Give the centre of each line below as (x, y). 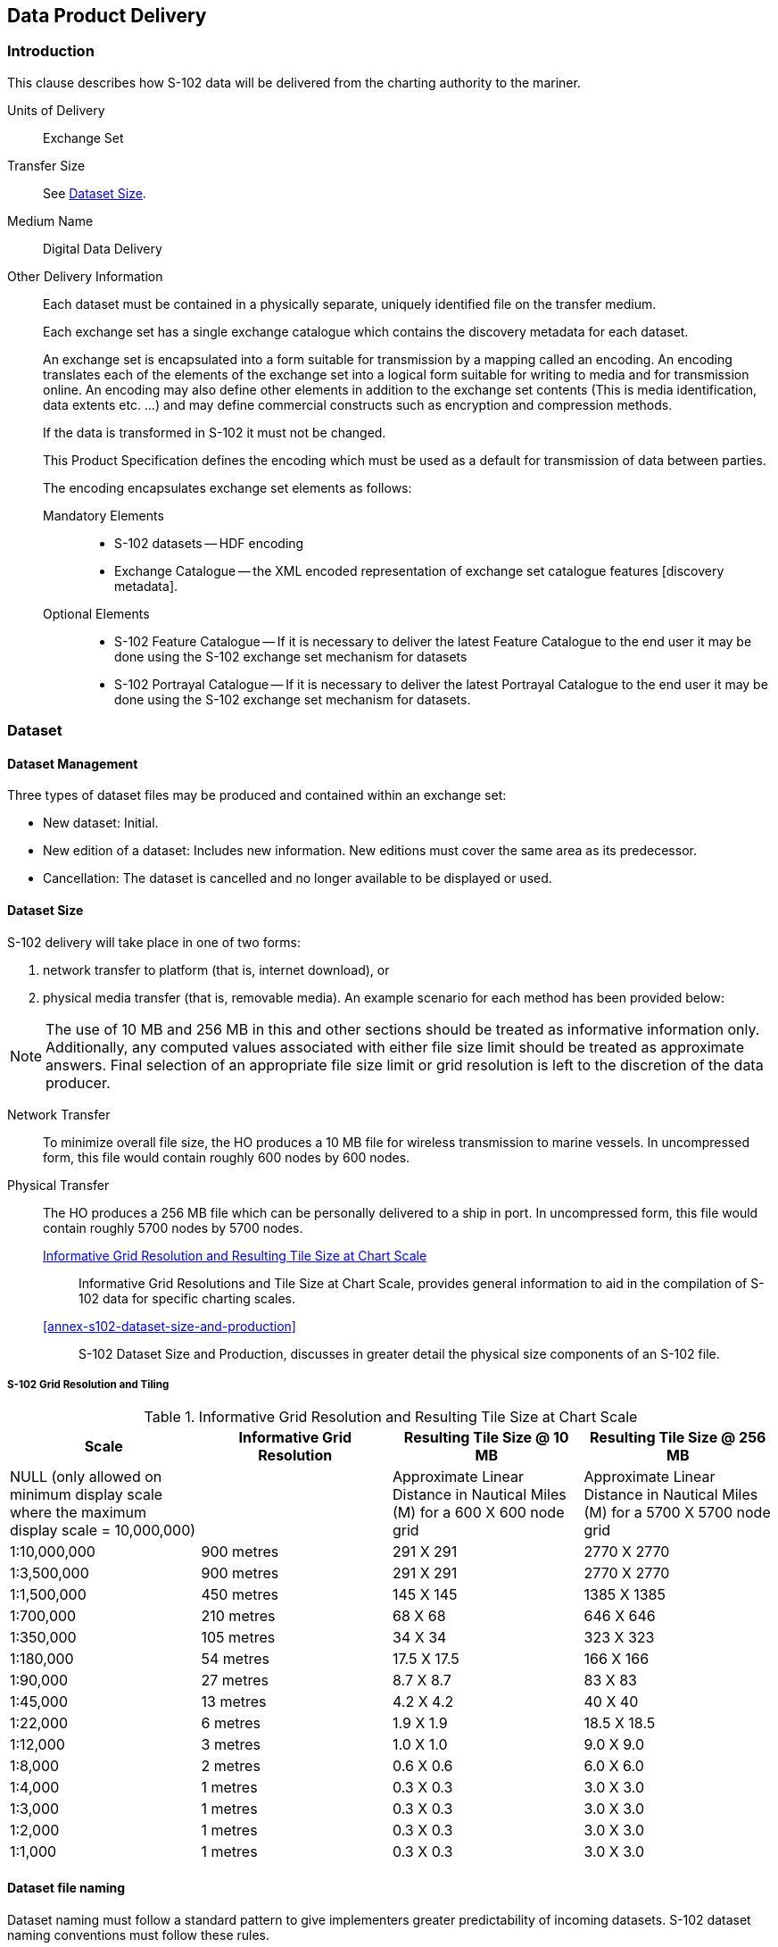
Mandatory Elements (103, 515)
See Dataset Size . (95, 193)
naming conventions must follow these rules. (138, 1935)
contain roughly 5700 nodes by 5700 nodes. (173, 1227)
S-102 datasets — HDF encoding (209, 543)
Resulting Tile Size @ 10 (486, 1438)
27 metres (235, 1681)
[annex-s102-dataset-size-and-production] (170, 1326)
